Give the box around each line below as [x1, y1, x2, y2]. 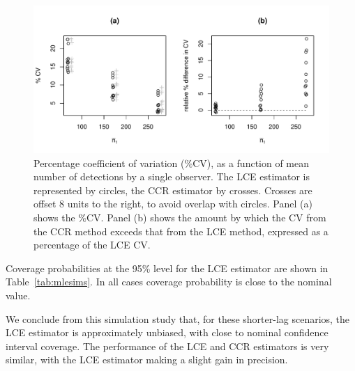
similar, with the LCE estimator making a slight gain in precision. [6, 352, 288, 367]
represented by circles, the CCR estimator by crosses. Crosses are [33, 182, 312, 197]
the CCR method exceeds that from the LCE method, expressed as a [33, 223, 328, 238]
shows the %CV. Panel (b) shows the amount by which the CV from [33, 210, 326, 224]
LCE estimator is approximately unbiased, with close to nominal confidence [6, 325, 328, 340]
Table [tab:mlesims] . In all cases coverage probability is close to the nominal [6, 274, 332, 289]
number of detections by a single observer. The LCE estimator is [33, 169, 310, 184]
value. [6, 287, 31, 302]
